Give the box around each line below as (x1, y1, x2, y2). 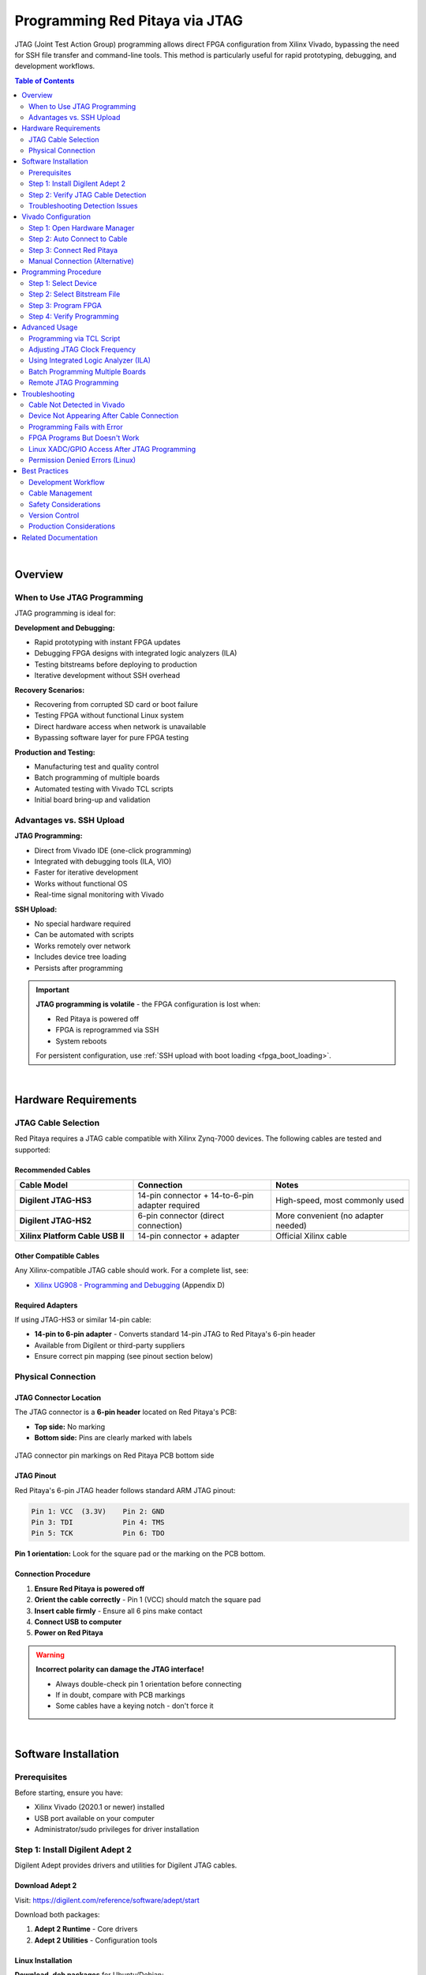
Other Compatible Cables (14, 1251, 100, 1260)
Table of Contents (14, 76, 75, 85)
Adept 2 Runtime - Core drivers (34, 1924, 138, 1934)
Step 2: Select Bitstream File (28, 289, 121, 299)
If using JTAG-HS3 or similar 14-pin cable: (14, 1315, 151, 1325)
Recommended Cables (14, 1165, 91, 1175)
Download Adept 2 (14, 1881, 77, 1890)
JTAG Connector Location (14, 1393, 102, 1402)
